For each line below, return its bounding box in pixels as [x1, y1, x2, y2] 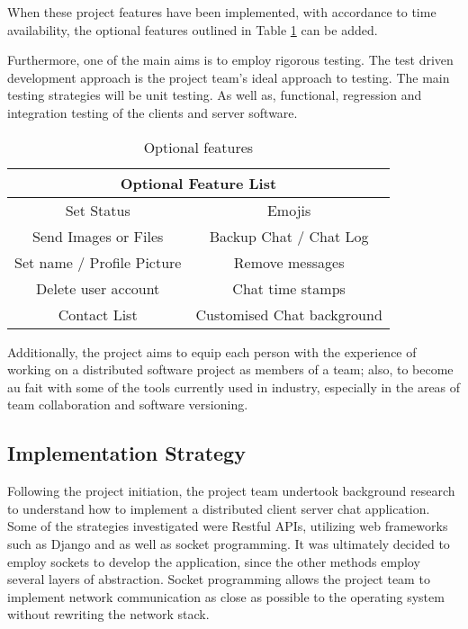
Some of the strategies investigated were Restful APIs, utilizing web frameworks [7, 517, 448, 535]
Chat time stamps [232, 277, 346, 299]
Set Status [65, 199, 130, 220]
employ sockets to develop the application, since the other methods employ [7, 552, 420, 571]
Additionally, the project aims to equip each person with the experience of [7, 342, 417, 361]
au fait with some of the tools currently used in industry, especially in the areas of [7, 377, 461, 396]
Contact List [58, 303, 138, 325]
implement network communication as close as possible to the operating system [7, 587, 445, 606]
